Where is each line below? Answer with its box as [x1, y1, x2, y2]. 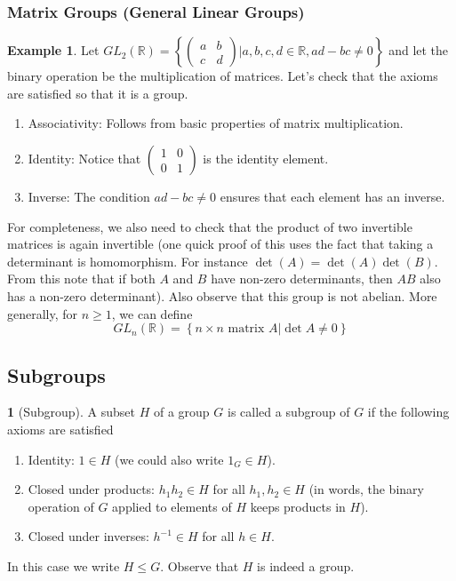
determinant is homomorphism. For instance [7, 251, 248, 270]
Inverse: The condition [28, 187, 150, 205]
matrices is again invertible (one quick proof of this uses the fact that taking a [7, 235, 434, 253]
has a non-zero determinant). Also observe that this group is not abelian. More [7, 286, 437, 305]
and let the [388, 41, 449, 60]
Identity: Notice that [28, 149, 141, 167]
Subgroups [7, 361, 106, 388]
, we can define [111, 304, 193, 322]
